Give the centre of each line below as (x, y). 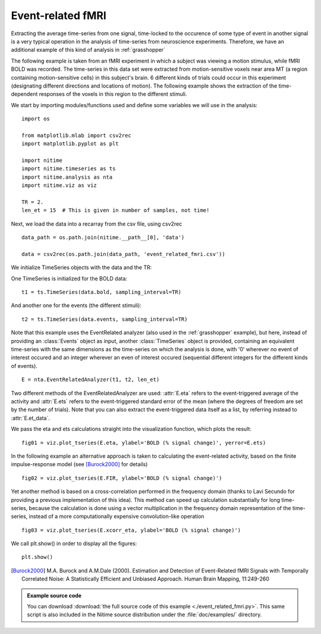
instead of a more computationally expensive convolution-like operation (117, 516)
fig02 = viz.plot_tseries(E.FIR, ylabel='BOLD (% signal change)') (122, 478)
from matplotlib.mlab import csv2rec (77, 135)
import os (36, 119)
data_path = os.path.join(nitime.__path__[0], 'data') (103, 238)
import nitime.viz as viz (59, 185)
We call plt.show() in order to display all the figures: (74, 544)
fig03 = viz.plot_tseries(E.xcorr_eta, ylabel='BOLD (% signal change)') (131, 530)
